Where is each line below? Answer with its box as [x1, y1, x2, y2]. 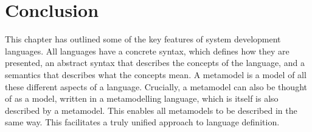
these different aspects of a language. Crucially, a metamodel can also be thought [5, 80, 307, 93]
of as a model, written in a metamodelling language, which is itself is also [5, 92, 279, 105]
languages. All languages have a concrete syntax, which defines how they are [5, 44, 289, 57]
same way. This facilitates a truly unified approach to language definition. [5, 116, 280, 128]
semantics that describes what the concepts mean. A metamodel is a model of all [5, 68, 307, 81]
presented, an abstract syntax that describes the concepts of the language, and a [5, 56, 305, 69]
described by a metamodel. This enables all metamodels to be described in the [5, 104, 297, 116]
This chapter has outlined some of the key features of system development [5, 33, 281, 45]
